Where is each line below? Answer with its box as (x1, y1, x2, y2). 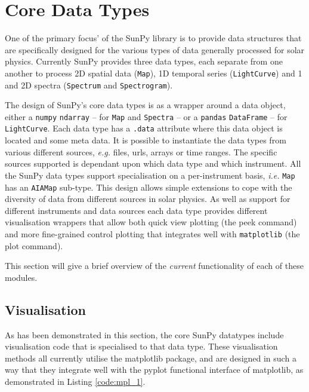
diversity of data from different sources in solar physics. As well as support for (5, 192, 291, 205)
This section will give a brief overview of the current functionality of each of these (5, 259, 304, 272)
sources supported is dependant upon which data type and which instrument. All (5, 157, 301, 170)
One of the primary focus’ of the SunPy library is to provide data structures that (5, 32, 302, 44)
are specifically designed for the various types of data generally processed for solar (5, 43, 305, 56)
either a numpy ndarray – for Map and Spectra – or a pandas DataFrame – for (5, 110, 288, 122)
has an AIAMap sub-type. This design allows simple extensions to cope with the (5, 180, 292, 193)
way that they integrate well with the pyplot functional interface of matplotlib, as (5, 363, 304, 376)
